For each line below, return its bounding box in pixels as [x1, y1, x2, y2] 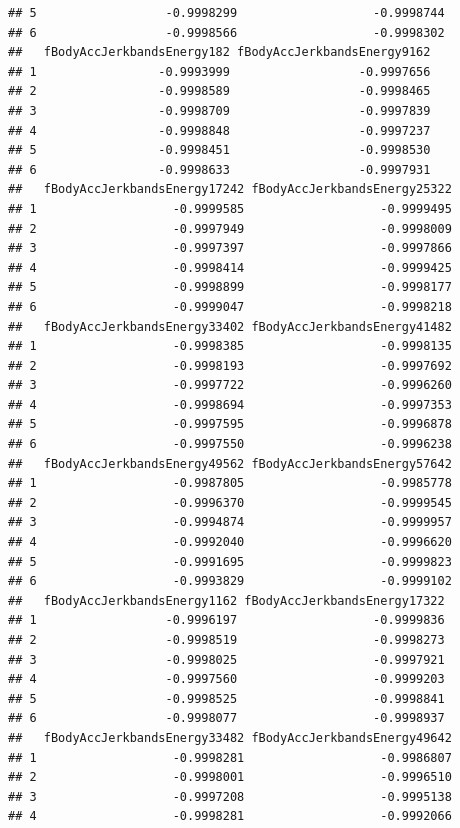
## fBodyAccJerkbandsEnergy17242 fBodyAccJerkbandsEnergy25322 [8, 182, 452, 197]
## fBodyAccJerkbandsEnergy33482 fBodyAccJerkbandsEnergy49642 [8, 730, 452, 745]
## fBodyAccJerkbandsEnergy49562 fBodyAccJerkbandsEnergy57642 [8, 456, 452, 471]
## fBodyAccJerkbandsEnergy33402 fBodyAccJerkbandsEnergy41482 [8, 319, 452, 334]
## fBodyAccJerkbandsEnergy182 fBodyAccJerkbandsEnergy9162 [8, 45, 431, 60]
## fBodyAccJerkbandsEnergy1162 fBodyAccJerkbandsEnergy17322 [8, 593, 445, 608]
